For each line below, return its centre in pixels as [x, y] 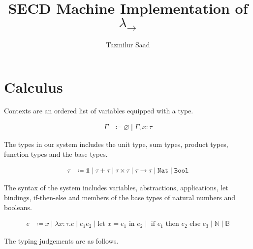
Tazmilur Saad [128, 45]
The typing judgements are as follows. [61, 241]
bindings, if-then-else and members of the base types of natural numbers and [120, 197]
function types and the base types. [56, 154]
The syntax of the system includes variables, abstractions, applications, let [116, 188]
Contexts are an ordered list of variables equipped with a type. [99, 110]
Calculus [33, 87]
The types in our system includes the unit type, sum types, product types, [116, 144]
